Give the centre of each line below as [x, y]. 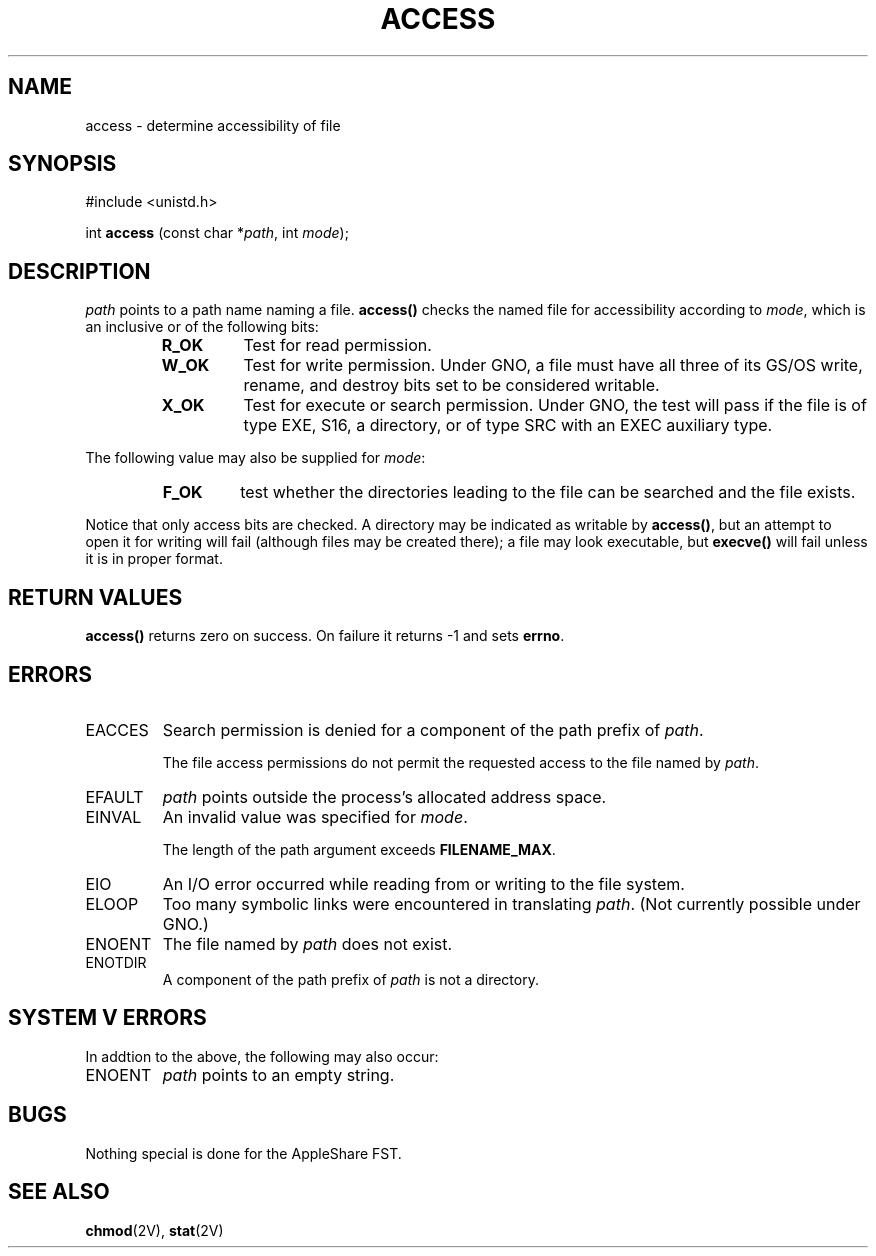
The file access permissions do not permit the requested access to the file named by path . [461, 762]
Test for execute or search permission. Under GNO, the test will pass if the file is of [555, 405]
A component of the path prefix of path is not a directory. [350, 979]
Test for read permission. [337, 345]
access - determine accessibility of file [213, 125]
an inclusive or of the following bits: [202, 327]
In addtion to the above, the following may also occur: [262, 1056]
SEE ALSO [59, 1192]
